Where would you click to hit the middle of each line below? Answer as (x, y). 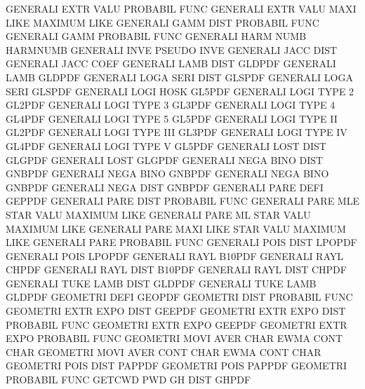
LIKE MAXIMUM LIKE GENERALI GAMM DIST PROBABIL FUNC (162, 22)
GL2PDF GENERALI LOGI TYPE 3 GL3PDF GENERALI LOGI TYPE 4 (171, 105)
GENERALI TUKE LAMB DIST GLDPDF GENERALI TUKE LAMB (161, 283)
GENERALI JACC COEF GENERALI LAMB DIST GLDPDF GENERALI (171, 63)
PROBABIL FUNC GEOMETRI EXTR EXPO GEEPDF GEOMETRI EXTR (177, 324)
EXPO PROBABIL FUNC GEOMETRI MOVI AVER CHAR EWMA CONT (174, 338)
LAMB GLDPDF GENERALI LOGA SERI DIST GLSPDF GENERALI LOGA (179, 77)
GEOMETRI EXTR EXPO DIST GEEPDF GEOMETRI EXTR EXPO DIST (176, 311)
